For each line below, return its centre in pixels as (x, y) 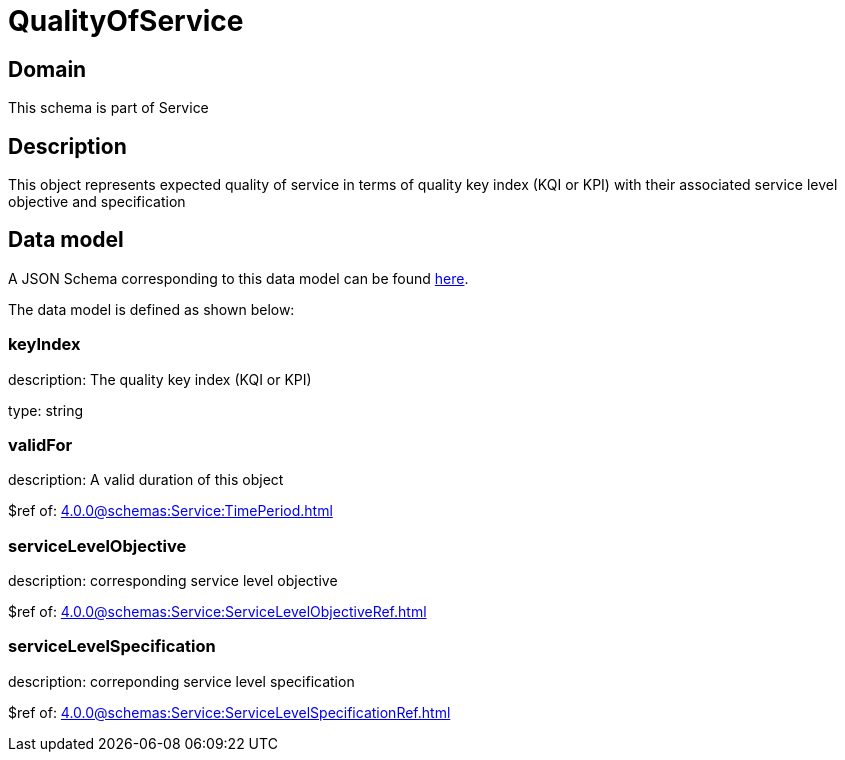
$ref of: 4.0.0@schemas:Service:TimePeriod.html (170, 511)
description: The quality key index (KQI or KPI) (160, 379)
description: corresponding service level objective (173, 581)
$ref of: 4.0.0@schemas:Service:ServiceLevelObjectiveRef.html (217, 612)
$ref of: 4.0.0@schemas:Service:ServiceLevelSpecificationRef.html (229, 712)
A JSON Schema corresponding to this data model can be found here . (238, 278)
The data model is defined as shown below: (151, 309)
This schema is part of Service (108, 108)
